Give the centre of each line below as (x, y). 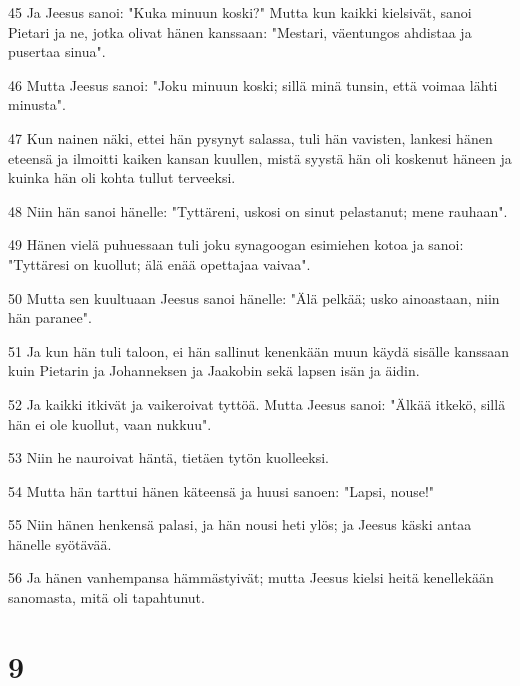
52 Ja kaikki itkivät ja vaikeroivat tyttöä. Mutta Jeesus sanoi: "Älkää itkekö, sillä (257, 403)
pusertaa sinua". (57, 51)
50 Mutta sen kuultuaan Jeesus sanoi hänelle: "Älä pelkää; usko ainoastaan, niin (254, 297)
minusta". (37, 104)
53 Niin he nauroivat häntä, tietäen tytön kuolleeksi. (168, 457)
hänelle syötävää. (60, 543)
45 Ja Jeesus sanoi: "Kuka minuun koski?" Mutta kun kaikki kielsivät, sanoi (240, 12)
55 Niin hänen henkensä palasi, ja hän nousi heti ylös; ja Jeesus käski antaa (240, 524)
